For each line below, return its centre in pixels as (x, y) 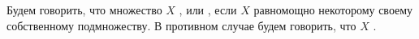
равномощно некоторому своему (333, 10)
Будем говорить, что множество (84, 10)
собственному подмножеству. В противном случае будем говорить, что (181, 25)
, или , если (208, 10)
